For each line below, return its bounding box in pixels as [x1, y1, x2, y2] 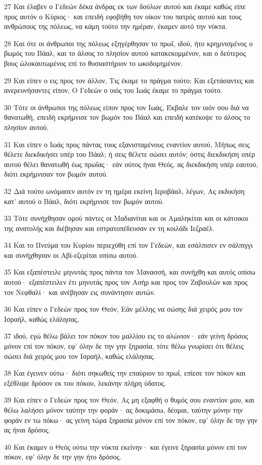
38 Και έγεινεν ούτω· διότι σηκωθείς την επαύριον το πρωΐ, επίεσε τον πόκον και [4, 368, 246, 378]
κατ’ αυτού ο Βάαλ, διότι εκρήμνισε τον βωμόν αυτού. [4, 195, 164, 206]
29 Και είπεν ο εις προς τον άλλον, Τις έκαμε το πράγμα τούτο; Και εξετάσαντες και [4, 75, 254, 85]
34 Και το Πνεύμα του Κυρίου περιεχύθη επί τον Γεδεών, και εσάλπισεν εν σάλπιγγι [4, 240, 253, 250]
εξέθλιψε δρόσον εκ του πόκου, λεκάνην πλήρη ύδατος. [4, 377, 166, 388]
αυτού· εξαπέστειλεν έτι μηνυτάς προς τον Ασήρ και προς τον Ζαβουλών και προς [4, 277, 248, 287]
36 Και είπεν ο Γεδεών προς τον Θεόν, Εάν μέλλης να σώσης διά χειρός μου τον [4, 304, 243, 314]
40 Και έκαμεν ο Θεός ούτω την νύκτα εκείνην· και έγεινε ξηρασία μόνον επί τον [4, 441, 247, 452]
